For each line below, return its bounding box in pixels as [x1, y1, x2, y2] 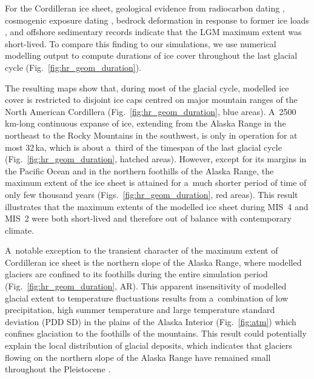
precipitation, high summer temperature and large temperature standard [5, 303, 275, 316]
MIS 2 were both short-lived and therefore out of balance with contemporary [5, 212, 292, 225]
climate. [5, 223, 35, 236]
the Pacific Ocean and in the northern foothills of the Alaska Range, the [5, 164, 274, 177]
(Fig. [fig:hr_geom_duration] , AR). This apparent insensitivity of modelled [5, 280, 287, 292]
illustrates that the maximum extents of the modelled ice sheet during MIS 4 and [5, 200, 309, 213]
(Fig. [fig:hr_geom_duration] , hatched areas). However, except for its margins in [5, 153, 307, 165]
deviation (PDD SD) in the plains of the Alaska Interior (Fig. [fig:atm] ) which [5, 315, 296, 328]
